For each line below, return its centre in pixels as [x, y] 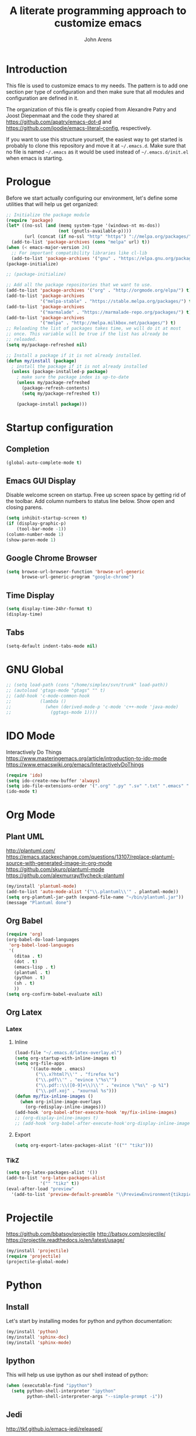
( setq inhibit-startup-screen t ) [47, 518]
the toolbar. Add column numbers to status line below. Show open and [90, 501]
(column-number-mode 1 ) [35, 534]
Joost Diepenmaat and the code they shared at [62, 115]
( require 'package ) [30, 220]
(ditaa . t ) [28, 956]
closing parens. [24, 507]
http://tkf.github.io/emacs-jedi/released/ [54, 1429]
